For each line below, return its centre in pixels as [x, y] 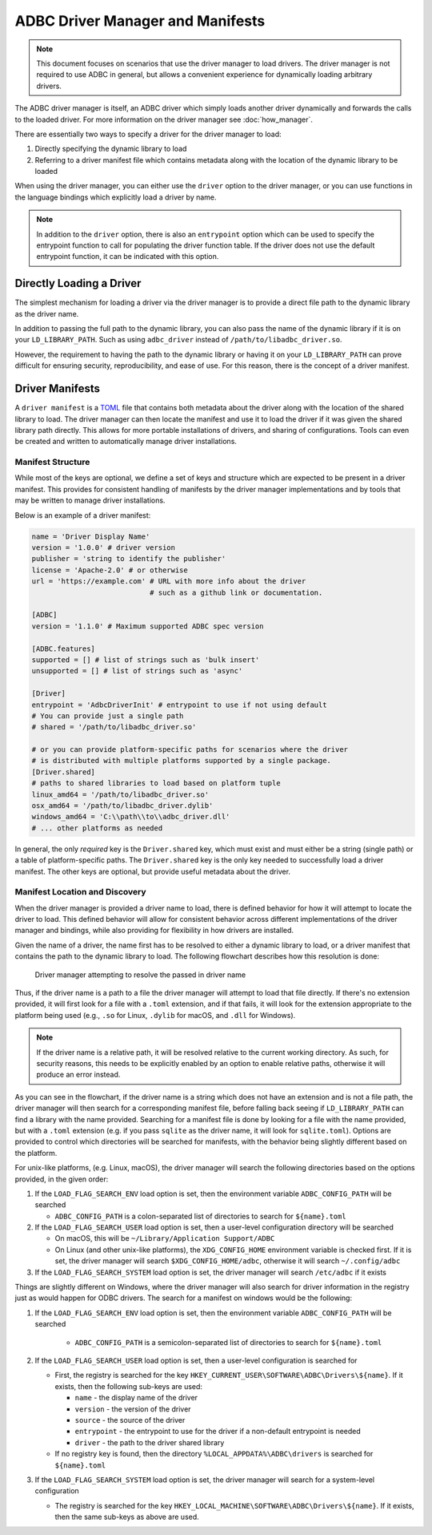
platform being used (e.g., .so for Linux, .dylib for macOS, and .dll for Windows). [155, 1015]
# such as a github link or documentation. [236, 592]
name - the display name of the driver [136, 1398]
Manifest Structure [52, 463]
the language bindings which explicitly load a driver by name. [116, 197]
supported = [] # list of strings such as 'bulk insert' [146, 660]
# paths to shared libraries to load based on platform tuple [156, 783]
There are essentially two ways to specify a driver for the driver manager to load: [148, 134]
